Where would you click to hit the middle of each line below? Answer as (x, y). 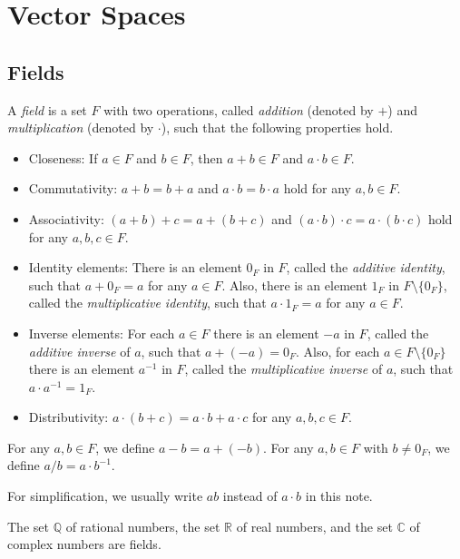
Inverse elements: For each (102, 333)
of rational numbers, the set (143, 526)
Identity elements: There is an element (135, 267)
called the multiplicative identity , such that (147, 303)
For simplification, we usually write (105, 496)
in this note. (339, 496)
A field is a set (47, 109)
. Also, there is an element (294, 284)
